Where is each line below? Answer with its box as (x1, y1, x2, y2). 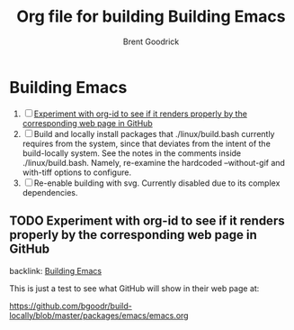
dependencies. (22, 187, 78, 197)
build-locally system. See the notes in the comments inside (22, 147, 242, 159)
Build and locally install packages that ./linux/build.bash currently (33, 128, 275, 139)
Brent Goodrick (122, 36, 180, 47)
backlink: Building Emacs (9, 265, 102, 276)
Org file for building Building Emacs (16, 6, 286, 27)
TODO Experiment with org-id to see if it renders (9, 214, 285, 229)
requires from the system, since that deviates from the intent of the (22, 138, 272, 149)
